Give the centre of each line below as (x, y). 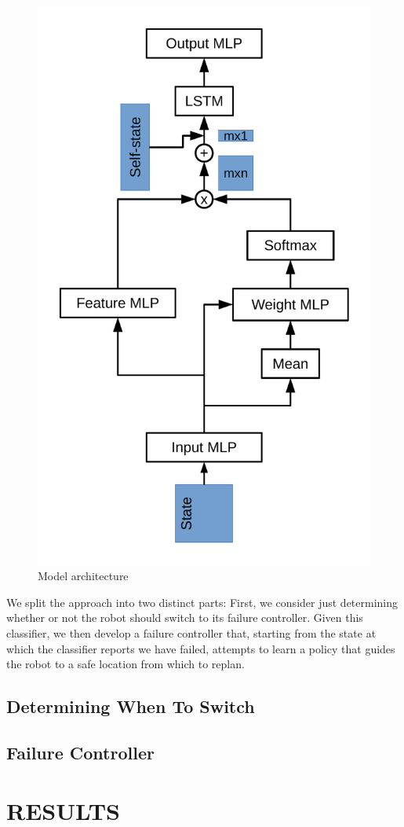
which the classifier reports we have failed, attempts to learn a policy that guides (201, 648)
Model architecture (83, 576)
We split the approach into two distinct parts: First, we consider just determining (202, 602)
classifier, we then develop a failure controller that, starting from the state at (191, 632)
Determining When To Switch (131, 706)
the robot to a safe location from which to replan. (126, 664)
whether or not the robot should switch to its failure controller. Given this (185, 617)
